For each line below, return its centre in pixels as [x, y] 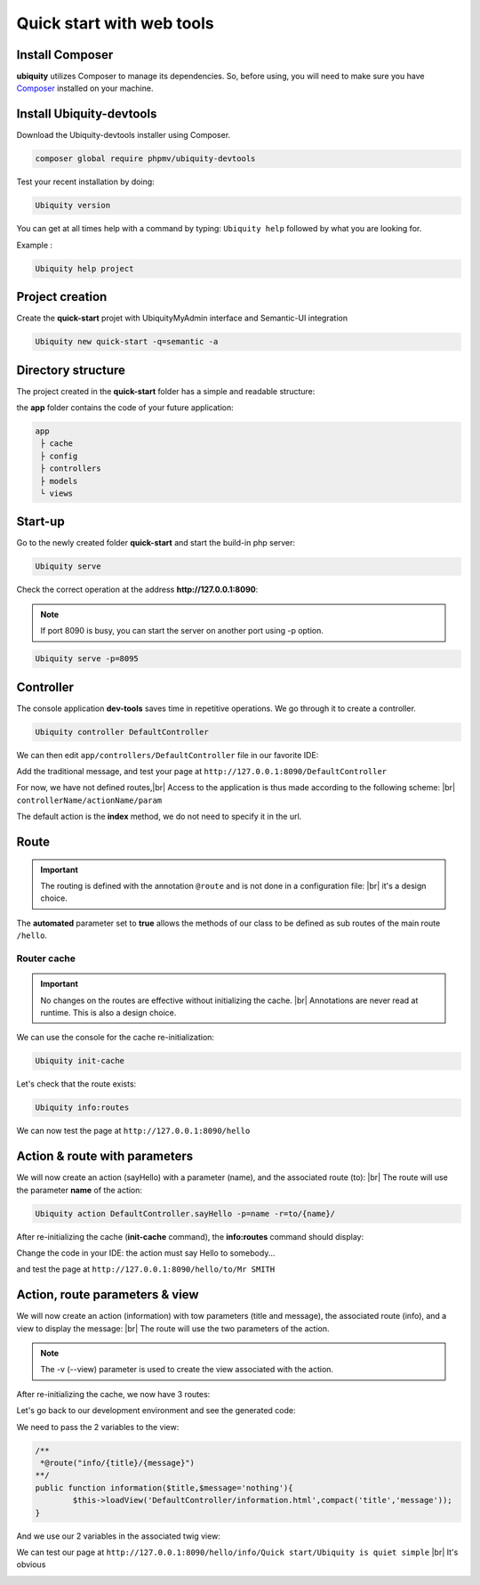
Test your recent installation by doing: [85, 182]
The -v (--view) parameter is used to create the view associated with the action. [187, 1370]
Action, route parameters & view [108, 1295]
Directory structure [71, 370]
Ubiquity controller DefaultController [122, 732]
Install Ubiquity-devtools [87, 114]
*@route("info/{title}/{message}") [118, 1463]
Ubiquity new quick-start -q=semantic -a [127, 342]
